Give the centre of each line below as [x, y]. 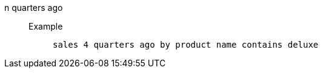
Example [46, 26]
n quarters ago [34, 8]
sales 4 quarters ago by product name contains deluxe [186, 45]
